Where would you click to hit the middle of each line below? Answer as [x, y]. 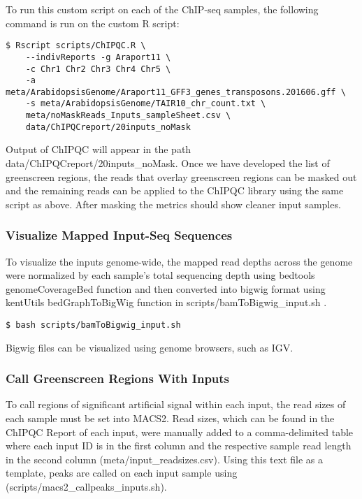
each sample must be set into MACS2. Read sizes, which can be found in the [170, 418]
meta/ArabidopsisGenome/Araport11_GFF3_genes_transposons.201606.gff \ [176, 92]
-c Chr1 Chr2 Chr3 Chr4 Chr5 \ [98, 69]
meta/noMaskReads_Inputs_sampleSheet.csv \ [128, 116]
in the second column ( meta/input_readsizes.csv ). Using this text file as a [165, 459]
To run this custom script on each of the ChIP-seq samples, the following [162, 9]
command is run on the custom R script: [93, 23]
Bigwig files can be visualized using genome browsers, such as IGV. [150, 347]
